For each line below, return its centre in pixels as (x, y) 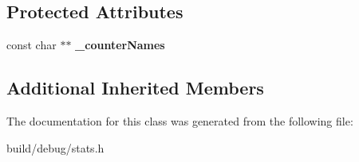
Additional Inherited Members (135, 88)
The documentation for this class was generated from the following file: (180, 121)
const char (32, 45)
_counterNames (120, 45)
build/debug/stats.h (55, 147)
